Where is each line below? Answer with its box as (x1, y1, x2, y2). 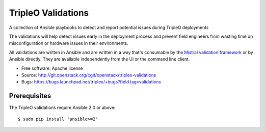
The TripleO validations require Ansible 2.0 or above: (9, 105, 116, 110)
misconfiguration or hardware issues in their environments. (9, 40, 129, 46)
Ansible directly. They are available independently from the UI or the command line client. (9, 56, 190, 62)
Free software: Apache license (21, 65, 83, 71)
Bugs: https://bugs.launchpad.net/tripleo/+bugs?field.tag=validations (21, 79, 161, 85)
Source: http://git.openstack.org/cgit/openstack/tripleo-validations (21, 72, 157, 78)
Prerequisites (9, 92, 51, 100)
